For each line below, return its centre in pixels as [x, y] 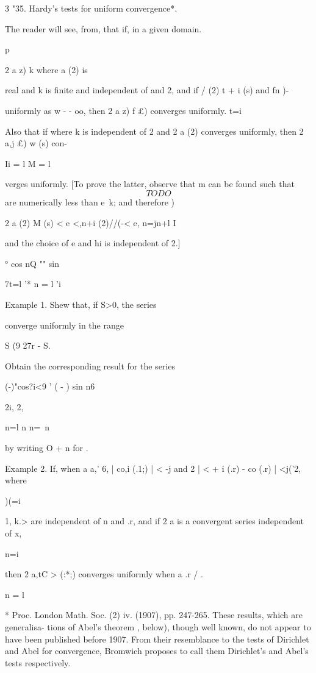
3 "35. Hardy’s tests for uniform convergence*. [91, 8]
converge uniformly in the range [64, 325]
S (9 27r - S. [28, 345]
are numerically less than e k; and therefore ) [90, 201]
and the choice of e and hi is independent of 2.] [93, 243]
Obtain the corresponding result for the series [90, 365]
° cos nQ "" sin [32, 263]
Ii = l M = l [28, 163]
